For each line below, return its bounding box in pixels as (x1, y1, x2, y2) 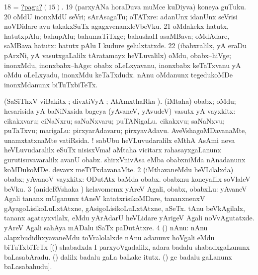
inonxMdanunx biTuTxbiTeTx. (4, 79, 98, 89)
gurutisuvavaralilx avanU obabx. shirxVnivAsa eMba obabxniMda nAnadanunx (4, 154, 246, 164)
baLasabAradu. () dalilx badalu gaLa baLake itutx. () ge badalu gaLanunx (4, 251, 232, 262)
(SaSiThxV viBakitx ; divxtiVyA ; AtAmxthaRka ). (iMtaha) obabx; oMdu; (4, 96, 236, 106)
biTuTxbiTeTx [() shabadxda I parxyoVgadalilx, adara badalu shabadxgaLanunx (4, 242, 250, 252)
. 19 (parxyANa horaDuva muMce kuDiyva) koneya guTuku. (61, 1, 246, 11)
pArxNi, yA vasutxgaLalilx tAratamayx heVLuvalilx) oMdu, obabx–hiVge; (4, 50, 231, 60)
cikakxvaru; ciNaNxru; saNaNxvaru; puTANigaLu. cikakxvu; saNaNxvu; (4, 115, 225, 126)
